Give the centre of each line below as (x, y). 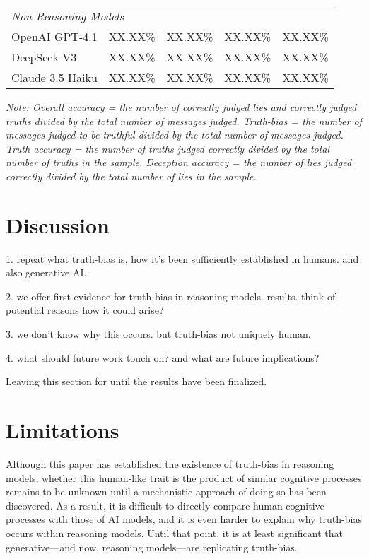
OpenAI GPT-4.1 (54, 36)
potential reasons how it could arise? (85, 310)
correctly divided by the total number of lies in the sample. (131, 176)
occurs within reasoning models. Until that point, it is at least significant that (174, 532)
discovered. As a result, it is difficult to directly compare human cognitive (165, 505)
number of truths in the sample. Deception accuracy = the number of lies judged (179, 162)
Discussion (58, 224)
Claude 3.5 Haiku (54, 77)
